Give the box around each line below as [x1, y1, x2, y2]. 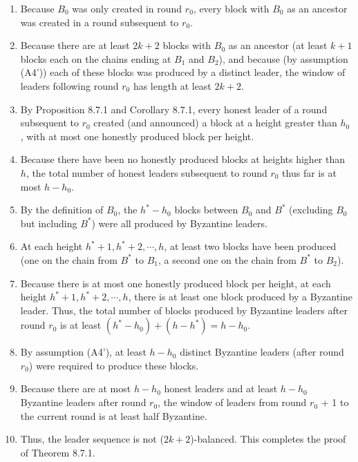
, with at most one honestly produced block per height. [20, 128, 254, 143]
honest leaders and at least [164, 381, 278, 396]
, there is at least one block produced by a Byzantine [128, 289, 352, 304]
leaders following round [20, 78, 119, 93]
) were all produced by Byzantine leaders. [91, 215, 267, 230]
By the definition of [20, 202, 104, 217]
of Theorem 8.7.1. [20, 445, 95, 459]
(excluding [289, 202, 333, 217]
